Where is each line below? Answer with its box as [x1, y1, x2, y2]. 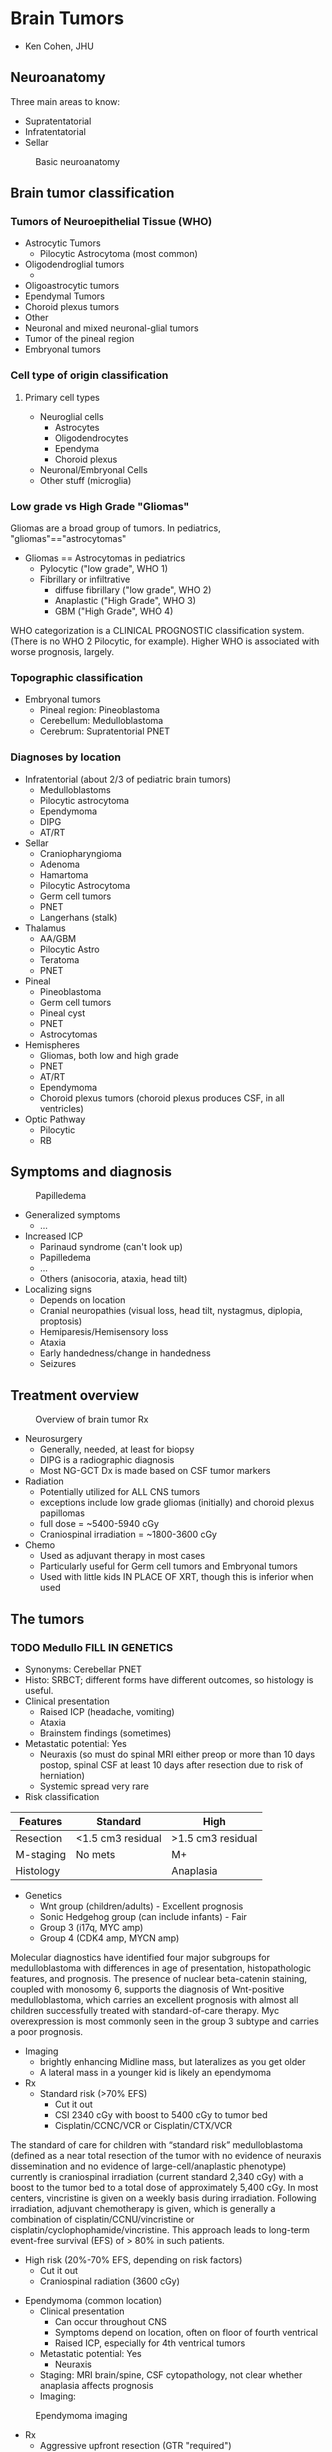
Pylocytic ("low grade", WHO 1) [39, 563, 168, 575]
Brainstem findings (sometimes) [39, 1727, 172, 1739]
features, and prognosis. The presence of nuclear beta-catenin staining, [10, 1972, 308, 1984]
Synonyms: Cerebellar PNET [24, 1663, 142, 1675]
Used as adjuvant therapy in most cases [39, 1550, 206, 1562]
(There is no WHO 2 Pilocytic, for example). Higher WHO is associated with [10, 635, 320, 647]
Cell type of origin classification [10, 368, 169, 382]
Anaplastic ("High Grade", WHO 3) [54, 595, 197, 607]
